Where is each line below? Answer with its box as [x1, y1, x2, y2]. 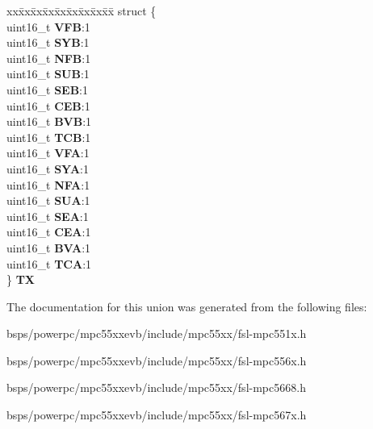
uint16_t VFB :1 [6, 18, 90, 35]
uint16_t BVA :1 [6, 239, 91, 256]
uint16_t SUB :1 [6, 65, 90, 82]
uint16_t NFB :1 [6, 49, 91, 66]
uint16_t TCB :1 [6, 128, 91, 145]
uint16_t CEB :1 [6, 97, 90, 114]
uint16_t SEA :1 [6, 207, 89, 224]
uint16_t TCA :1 [6, 255, 92, 272]
